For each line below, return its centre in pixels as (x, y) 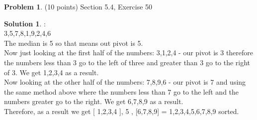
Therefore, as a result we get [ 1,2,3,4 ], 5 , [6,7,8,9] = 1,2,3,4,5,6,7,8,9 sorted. (122, 111)
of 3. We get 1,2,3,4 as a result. (51, 72)
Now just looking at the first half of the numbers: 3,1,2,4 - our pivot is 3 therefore (129, 53)
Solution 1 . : (25, 23)
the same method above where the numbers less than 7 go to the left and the (122, 91)
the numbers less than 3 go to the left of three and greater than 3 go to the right (127, 62)
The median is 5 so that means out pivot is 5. (74, 43)
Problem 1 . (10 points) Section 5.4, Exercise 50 (78, 6)
